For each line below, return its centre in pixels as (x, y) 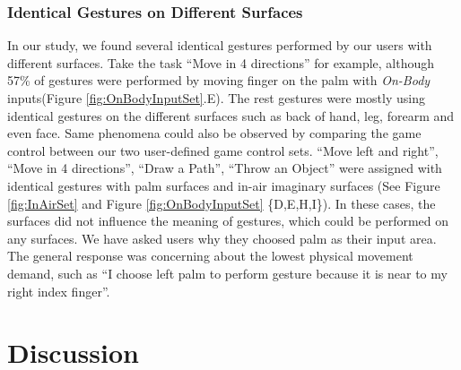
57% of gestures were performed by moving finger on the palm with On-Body (219, 80)
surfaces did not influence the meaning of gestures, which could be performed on (228, 221)
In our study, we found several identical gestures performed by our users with (220, 45)
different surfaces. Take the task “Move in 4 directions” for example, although (221, 62)
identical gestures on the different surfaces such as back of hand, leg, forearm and (231, 115)
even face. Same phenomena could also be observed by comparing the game (214, 133)
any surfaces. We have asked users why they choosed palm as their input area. (222, 238)
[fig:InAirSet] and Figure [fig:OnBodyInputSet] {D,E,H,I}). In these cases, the (222, 203)
